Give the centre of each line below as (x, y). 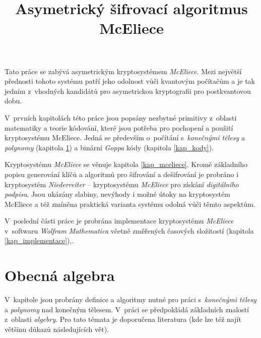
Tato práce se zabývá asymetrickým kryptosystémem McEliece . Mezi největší (123, 71)
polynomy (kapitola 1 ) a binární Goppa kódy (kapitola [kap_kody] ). (109, 147)
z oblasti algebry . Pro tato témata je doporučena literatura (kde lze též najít (123, 319)
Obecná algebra (60, 275)
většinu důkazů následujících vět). (57, 329)
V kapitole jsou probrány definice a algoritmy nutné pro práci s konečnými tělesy (130, 299)
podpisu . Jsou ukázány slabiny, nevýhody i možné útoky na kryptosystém (117, 194)
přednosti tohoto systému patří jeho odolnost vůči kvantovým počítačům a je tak (130, 81)
